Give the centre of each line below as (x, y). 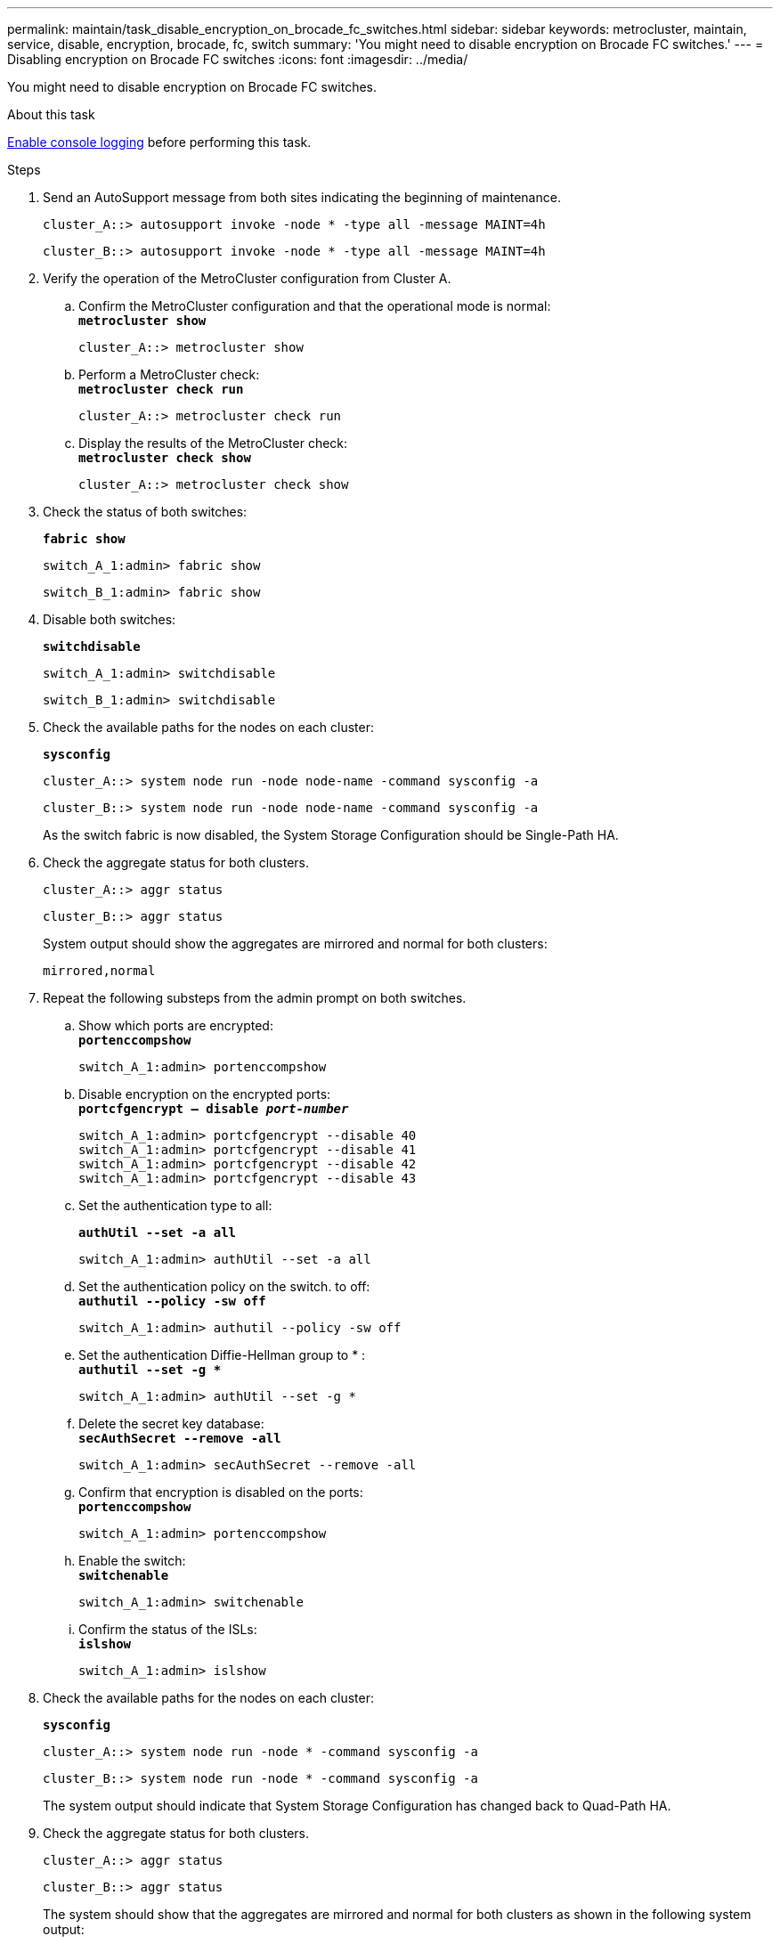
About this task (51, 114)
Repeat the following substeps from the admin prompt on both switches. (255, 998)
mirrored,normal (99, 971)
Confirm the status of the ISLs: (168, 1629)
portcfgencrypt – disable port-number (214, 1109)
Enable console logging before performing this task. (159, 142)
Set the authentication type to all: (175, 1205)
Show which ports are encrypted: (176, 1025)
